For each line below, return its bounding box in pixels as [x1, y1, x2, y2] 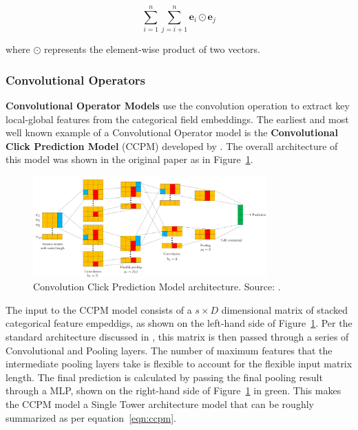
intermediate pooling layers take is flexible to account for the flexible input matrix [6, 356, 352, 371]
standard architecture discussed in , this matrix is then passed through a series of [6, 330, 349, 344]
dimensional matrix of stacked [221, 302, 348, 316]
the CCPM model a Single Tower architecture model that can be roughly [6, 396, 314, 411]
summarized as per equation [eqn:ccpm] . [6, 410, 176, 424]
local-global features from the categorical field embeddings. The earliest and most [6, 111, 349, 126]
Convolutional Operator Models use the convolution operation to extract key [6, 98, 350, 112]
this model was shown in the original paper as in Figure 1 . [6, 152, 253, 166]
